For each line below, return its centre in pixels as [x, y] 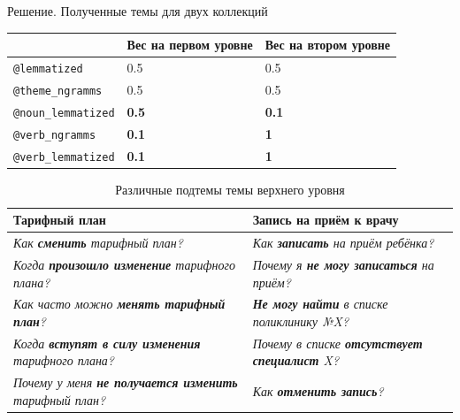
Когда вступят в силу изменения [107, 343]
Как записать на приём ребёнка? [343, 243]
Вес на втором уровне [328, 45]
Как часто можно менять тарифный [119, 304]
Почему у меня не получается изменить [126, 382]
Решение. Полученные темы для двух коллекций [138, 11]
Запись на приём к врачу [326, 220]
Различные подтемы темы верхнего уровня [230, 189]
